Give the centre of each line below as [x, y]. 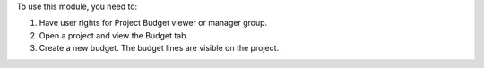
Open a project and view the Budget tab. [114, 35]
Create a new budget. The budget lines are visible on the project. [159, 48]
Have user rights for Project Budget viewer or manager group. [153, 23]
